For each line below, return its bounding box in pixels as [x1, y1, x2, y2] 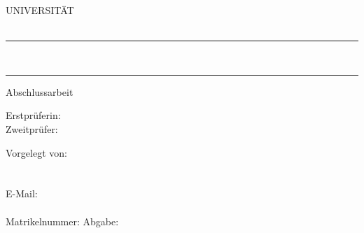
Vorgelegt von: [6, 145, 67, 160]
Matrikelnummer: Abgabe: [6, 213, 119, 228]
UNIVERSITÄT [6, 3, 74, 17]
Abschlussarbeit [6, 84, 73, 99]
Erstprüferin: [6, 108, 61, 122]
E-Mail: [6, 186, 38, 201]
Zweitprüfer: [6, 121, 58, 136]
